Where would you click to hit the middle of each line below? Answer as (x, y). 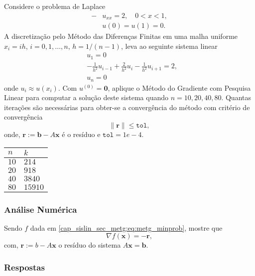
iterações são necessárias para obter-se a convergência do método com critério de (127, 107)
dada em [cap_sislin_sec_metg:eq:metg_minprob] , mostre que (126, 227)
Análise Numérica (41, 209)
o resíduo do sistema (90, 245)
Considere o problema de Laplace (55, 6)
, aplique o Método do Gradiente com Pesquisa (179, 87)
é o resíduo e (81, 134)
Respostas (24, 267)
